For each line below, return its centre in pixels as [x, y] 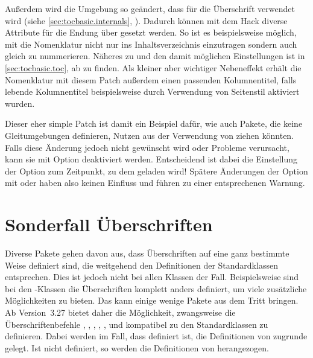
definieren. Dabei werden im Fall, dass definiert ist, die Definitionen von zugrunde [156, 336]
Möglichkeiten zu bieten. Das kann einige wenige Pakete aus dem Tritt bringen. [152, 300]
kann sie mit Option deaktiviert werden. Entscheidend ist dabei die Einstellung [151, 159]
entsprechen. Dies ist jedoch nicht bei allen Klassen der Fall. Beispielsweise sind [152, 277]
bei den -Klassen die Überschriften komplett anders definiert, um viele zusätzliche [156, 288]
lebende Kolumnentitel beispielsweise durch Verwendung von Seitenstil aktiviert [152, 91]
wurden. [20, 103]
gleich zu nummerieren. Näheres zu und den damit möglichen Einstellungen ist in [155, 56]
